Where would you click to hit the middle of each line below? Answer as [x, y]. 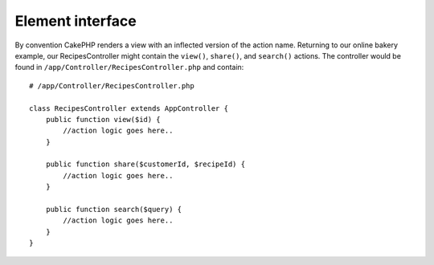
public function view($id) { [103, 119]
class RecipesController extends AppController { [129, 108]
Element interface [76, 21]
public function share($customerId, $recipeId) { [145, 164]
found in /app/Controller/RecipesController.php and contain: [129, 67]
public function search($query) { [114, 210]
